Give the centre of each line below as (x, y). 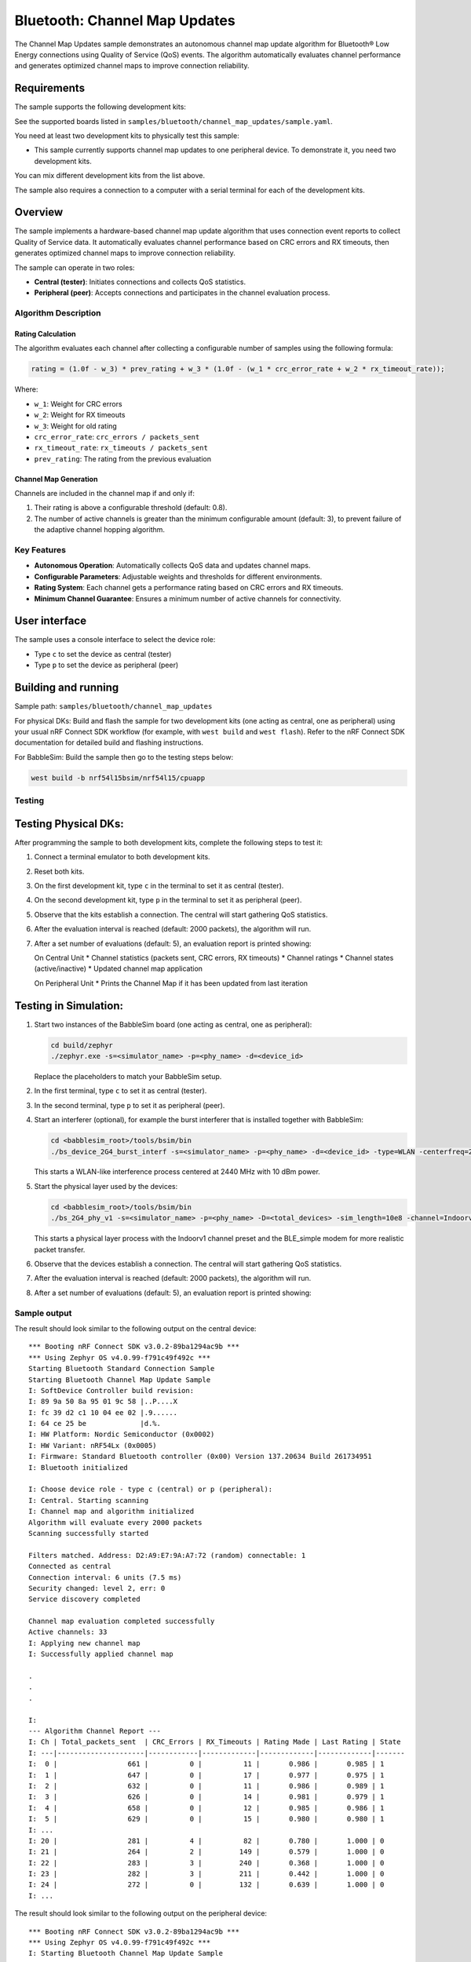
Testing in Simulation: (69, 1006)
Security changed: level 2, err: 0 (97, 1588)
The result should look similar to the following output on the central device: (135, 1328)
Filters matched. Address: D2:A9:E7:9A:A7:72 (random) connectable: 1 (167, 1555)
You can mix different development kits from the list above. (110, 176)
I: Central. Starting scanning (89, 1500)
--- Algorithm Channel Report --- (95, 1731)
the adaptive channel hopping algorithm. (99, 530)
